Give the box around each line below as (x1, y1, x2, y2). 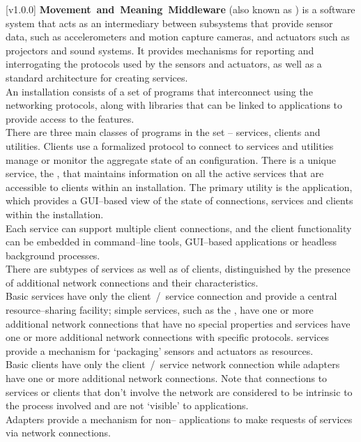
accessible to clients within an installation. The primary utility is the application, (6, 179, 353, 194)
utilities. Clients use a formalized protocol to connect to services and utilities (6, 138, 334, 153)
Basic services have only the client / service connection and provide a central (6, 289, 337, 303)
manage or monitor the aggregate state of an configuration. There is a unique (6, 152, 337, 167)
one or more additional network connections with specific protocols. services (6, 330, 330, 344)
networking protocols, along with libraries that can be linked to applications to (6, 98, 343, 112)
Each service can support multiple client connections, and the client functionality (6, 220, 352, 235)
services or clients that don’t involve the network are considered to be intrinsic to (6, 384, 353, 399)
